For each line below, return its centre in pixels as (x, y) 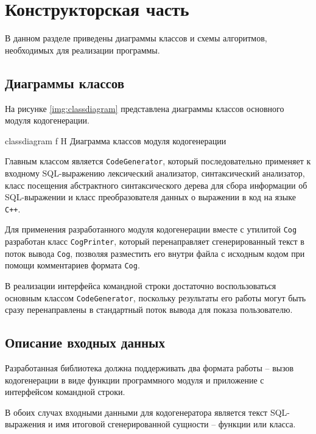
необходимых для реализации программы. (83, 50)
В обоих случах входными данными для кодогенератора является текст (136, 412)
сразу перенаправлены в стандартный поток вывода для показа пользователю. (149, 310)
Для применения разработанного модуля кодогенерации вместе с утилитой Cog (151, 229)
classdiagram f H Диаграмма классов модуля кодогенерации (116, 140)
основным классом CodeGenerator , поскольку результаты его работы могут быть (156, 297)
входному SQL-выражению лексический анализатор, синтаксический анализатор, (155, 173)
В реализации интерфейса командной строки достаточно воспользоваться (141, 286)
